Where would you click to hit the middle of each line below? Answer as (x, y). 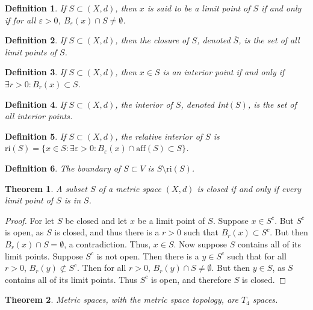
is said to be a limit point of (199, 8)
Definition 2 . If (36, 40)
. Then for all (102, 268)
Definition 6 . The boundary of (63, 168)
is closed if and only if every (249, 188)
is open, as (24, 232)
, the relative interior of (159, 136)
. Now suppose (200, 243)
